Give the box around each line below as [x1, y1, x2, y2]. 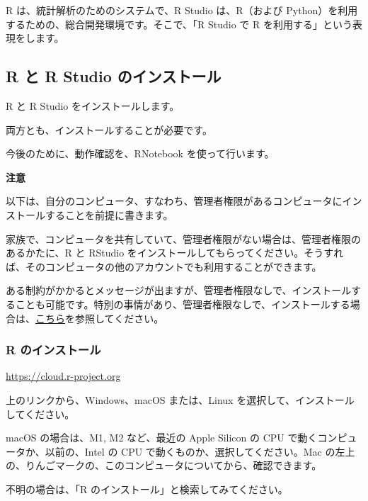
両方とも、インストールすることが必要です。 [6, 122, 212, 137]
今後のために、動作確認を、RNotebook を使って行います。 [6, 146, 275, 161]
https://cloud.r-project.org [6, 368, 121, 383]
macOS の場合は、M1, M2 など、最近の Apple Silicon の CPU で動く [6, 430, 318, 445]
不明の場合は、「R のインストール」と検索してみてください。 [6, 481, 288, 496]
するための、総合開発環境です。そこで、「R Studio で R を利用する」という [6, 16, 352, 31]
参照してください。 [74, 310, 164, 325]
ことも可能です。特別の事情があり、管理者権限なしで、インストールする [15, 296, 350, 311]
